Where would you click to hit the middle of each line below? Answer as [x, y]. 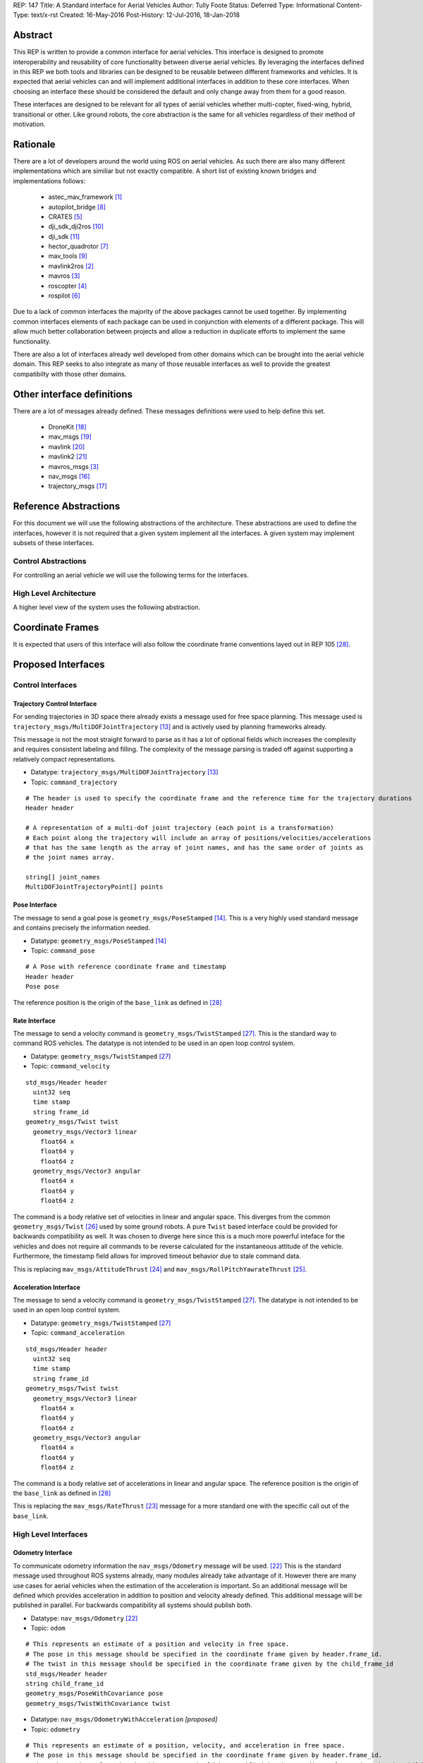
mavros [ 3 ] [64, 276]
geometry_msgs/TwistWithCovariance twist [98, 1703]
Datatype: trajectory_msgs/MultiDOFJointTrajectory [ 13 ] [124, 772]
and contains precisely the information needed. [82, 928]
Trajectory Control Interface [55, 703]
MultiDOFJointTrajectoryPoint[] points [94, 887]
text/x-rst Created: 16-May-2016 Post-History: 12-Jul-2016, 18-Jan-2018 [135, 15]
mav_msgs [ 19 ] [70, 437]
